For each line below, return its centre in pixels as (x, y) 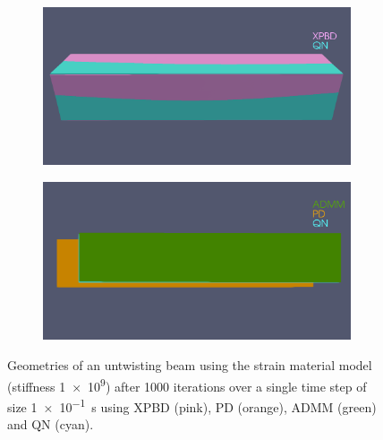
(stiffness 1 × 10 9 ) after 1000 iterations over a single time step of (187, 384)
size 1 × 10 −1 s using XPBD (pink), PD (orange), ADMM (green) (192, 405)
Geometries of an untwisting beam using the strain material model (190, 364)
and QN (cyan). (51, 424)
